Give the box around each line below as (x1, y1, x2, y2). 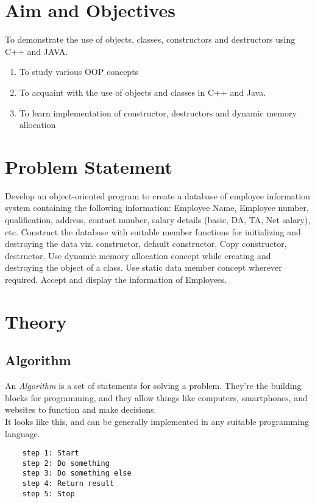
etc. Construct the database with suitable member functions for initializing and (5, 225, 301, 238)
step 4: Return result (22, 479, 114, 488)
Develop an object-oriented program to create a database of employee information (5, 189, 310, 202)
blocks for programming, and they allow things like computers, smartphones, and (5, 391, 308, 404)
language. (5, 427, 40, 440)
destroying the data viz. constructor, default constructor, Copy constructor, (5, 237, 287, 250)
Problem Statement (5, 154, 172, 179)
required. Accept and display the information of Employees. (5, 273, 227, 285)
